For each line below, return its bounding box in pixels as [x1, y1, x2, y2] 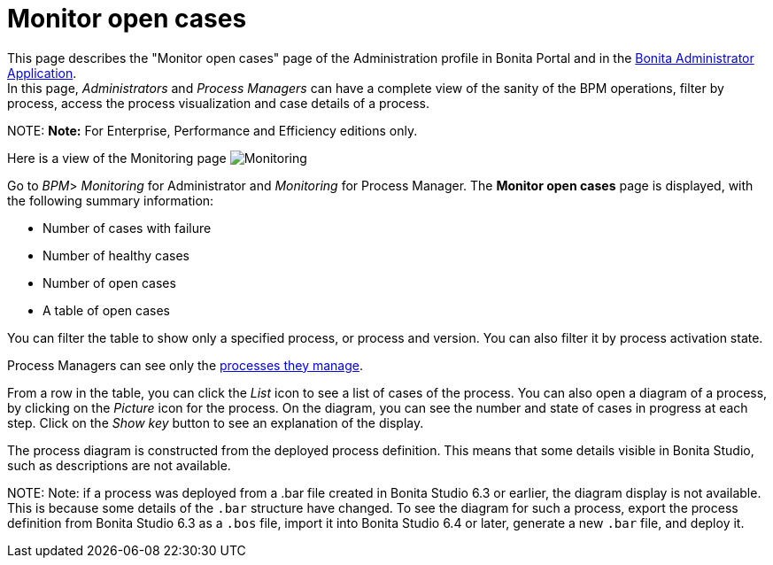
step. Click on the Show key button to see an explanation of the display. [7, 414, 424, 430]
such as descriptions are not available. [7, 457, 231, 473]
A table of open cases [43, 302, 170, 318]
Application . [7, 65, 77, 81]
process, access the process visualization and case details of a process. [7, 95, 429, 111]
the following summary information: [7, 192, 214, 208]
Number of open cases [43, 275, 176, 290]
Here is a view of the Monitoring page [7, 150, 227, 166]
